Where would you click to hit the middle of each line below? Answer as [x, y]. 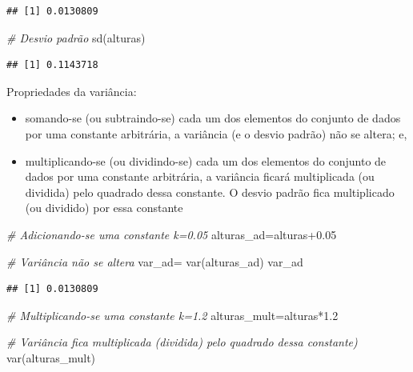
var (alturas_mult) [51, 357]
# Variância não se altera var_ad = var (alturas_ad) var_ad [155, 261]
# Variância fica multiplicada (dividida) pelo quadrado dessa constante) [182, 342]
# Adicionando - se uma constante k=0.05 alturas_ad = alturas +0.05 [172, 234]
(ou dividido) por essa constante [104, 208]
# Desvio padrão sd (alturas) [76, 37]
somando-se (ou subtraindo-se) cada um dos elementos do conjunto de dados [213, 118]
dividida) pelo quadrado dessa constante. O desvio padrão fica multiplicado [210, 192]
